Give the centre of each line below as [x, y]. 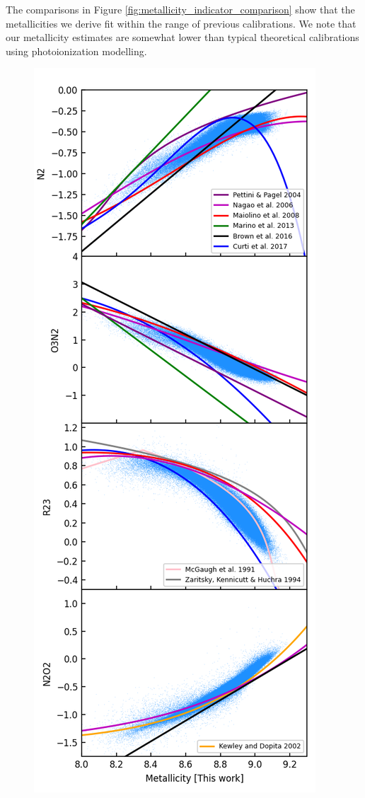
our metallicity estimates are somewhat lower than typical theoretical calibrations [182, 37]
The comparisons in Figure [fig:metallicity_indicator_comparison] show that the [180, 9]
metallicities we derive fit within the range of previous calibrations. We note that [181, 23]
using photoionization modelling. [76, 51]
